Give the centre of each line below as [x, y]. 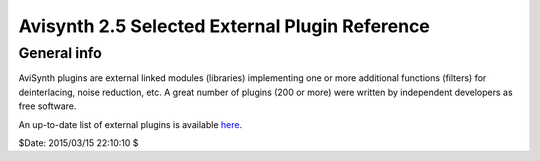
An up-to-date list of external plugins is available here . [130, 124]
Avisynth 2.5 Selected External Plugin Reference [224, 26]
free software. [47, 106]
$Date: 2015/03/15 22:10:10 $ [78, 142]
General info [60, 53]
